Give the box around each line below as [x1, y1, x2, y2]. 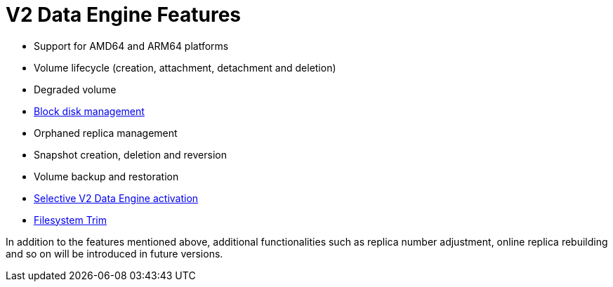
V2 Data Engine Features [6, 3, 241, 27]
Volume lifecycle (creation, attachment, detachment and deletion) [34, 61, 336, 74]
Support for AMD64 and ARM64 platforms [34, 39, 229, 52]
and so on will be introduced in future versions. [6, 247, 223, 260]
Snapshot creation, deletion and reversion [34, 148, 227, 161]
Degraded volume [34, 83, 117, 95]
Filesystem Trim [34, 213, 107, 226]
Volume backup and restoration [34, 170, 179, 182]
